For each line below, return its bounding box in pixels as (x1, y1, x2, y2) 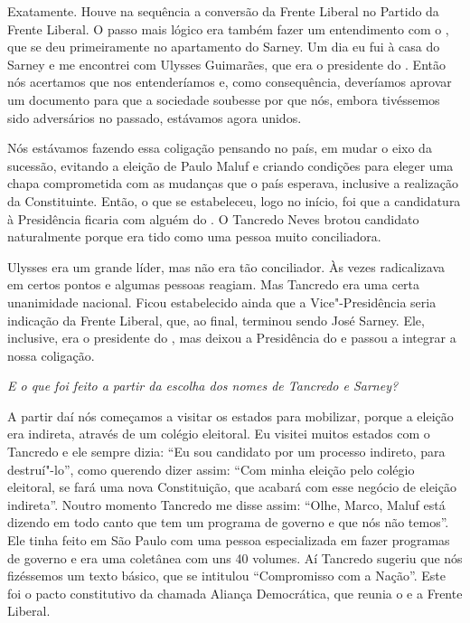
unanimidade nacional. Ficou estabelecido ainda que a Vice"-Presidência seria (7, 292, 437, 311)
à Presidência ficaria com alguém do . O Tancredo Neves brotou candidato (7, 209, 419, 228)
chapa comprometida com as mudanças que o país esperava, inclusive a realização (7, 174, 458, 193)
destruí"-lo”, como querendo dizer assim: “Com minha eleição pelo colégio (7, 459, 415, 478)
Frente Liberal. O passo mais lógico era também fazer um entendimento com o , (7, 19, 449, 38)
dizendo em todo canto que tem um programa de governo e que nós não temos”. (7, 513, 449, 532)
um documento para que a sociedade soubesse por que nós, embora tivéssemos (7, 90, 440, 109)
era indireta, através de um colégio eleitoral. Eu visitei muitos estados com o (7, 424, 430, 443)
